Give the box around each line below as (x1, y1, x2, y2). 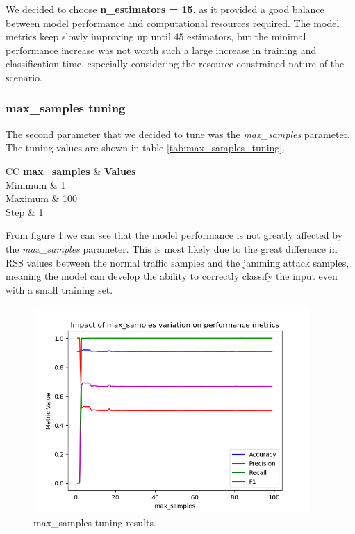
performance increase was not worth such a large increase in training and (6, 42, 317, 57)
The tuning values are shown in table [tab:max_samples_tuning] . (6, 140, 286, 155)
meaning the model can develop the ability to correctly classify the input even (6, 269, 338, 283)
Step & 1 (6, 204, 44, 219)
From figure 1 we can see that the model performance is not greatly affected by (6, 228, 343, 242)
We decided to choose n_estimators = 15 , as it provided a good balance (6, 2, 324, 16)
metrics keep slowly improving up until (6, 29, 171, 44)
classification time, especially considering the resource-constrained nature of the (6, 56, 345, 71)
